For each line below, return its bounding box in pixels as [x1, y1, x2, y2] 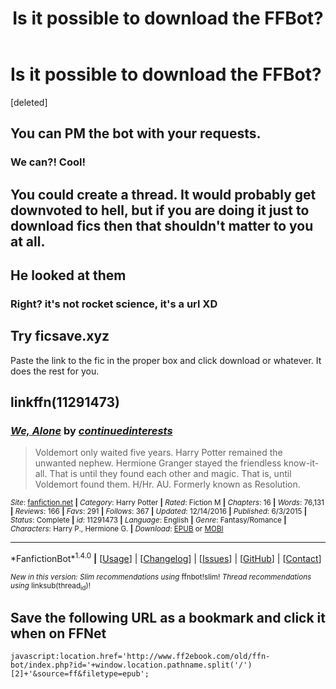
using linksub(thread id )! [10, 581, 91, 592]
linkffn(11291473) [10, 394, 121, 411]
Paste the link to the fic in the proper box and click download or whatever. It [10, 354, 322, 366]
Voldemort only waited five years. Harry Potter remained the [34, 447, 283, 459]
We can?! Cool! [10, 155, 86, 169]
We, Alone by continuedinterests [10, 424, 173, 438]
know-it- [283, 457, 320, 469]
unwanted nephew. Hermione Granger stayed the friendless [34, 457, 282, 469]
